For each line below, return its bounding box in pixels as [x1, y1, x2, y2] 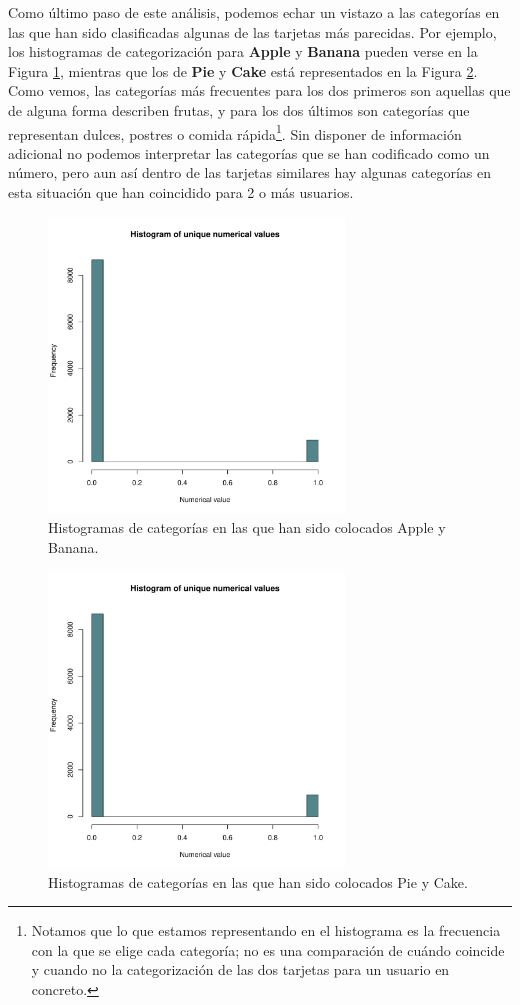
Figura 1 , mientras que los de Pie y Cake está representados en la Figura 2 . [8, 60, 478, 81]
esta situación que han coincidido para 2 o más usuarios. [8, 182, 354, 202]
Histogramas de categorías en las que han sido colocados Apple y [48, 516, 446, 537]
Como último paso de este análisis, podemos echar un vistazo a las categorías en [8, 2, 500, 22]
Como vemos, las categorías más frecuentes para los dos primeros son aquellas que [8, 80, 511, 101]
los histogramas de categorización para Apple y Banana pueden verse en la [8, 41, 478, 62]
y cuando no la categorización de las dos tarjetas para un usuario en [31, 959, 450, 980]
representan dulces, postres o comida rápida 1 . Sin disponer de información [8, 120, 462, 144]
